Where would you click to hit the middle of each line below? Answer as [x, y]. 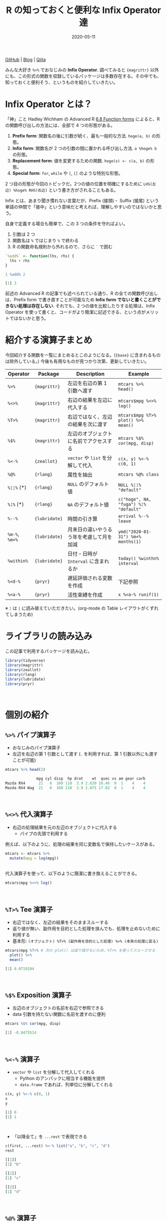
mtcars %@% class [138, 475]
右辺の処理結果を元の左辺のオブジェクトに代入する [65, 827]
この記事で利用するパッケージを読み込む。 [49, 651]
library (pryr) [20, 684]
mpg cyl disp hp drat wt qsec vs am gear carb [91, 779]
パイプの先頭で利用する [44, 833]
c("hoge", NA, [135, 499]
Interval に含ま [86, 561]
